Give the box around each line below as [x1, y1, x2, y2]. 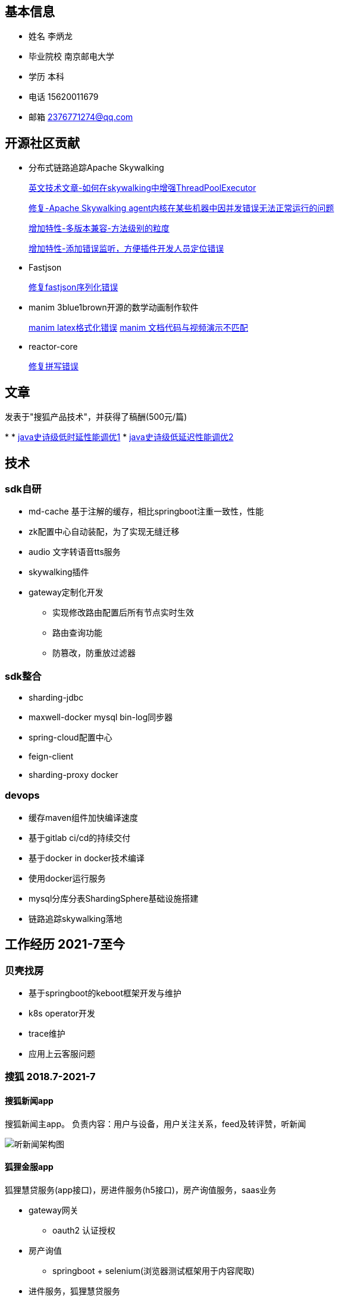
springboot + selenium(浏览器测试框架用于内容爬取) [52, 1265, 255, 1276]
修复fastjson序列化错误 [29, 282, 118, 293]
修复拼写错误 [29, 361, 79, 372]
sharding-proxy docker [29, 770, 118, 780]
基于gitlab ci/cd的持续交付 [29, 832, 131, 843]
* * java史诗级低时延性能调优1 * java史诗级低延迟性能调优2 [5, 432, 234, 443]
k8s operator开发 [29, 1008, 96, 1019]
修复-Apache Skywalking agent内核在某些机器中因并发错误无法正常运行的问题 [29, 203, 334, 214]
